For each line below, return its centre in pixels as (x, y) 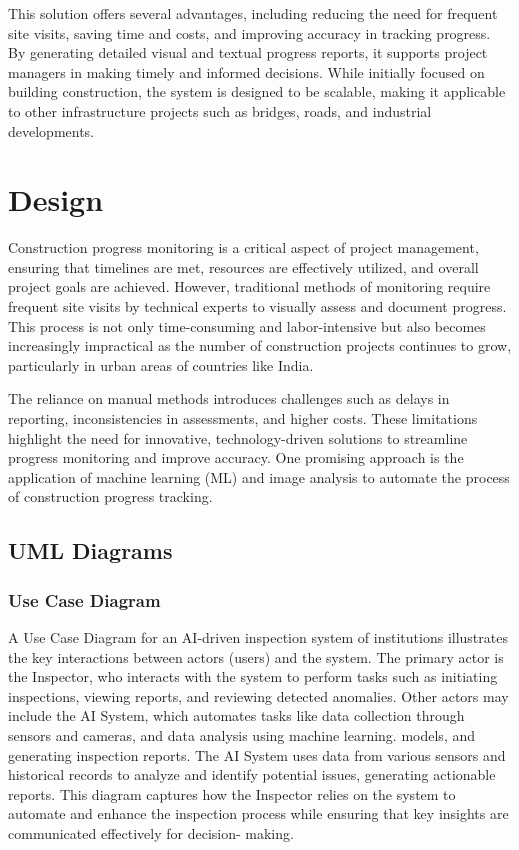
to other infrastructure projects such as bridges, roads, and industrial (220, 110)
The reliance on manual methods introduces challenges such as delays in (229, 398)
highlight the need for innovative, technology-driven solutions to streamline (238, 437)
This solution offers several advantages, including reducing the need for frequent (253, 13)
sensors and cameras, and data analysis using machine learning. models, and (242, 734)
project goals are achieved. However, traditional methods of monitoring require (249, 286)
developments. (51, 130)
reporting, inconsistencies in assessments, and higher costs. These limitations (243, 418)
